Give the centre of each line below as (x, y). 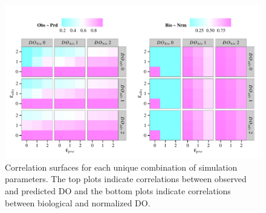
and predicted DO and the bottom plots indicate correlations (118, 191)
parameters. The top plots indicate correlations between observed (126, 179)
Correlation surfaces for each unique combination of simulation (121, 167)
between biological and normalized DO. (78, 202)
